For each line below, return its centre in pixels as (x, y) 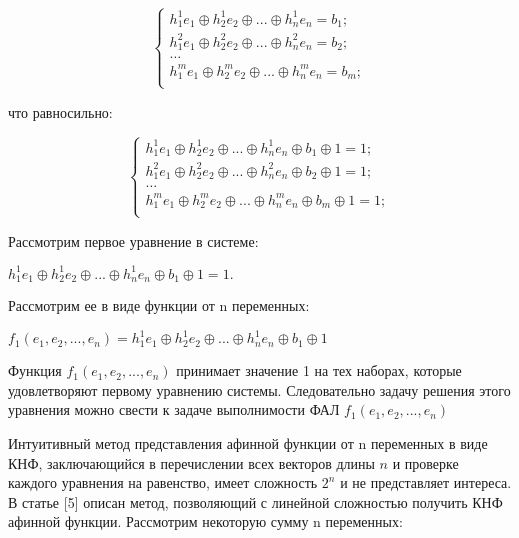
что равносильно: (60, 111)
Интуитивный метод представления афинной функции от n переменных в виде (248, 443)
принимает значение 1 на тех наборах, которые (319, 370)
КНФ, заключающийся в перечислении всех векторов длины (191, 462)
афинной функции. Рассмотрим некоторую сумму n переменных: (205, 521)
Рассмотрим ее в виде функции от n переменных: (159, 305)
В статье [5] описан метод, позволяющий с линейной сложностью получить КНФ (255, 501)
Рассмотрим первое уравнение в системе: (133, 240)
